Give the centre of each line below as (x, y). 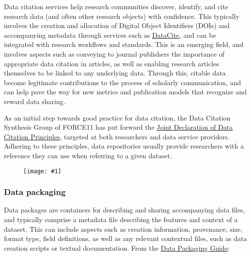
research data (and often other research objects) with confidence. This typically (122, 16)
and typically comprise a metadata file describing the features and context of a (121, 219)
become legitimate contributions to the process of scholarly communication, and (123, 82)
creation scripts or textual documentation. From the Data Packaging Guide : (117, 248)
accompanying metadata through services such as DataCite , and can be (110, 35)
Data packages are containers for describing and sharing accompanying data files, (125, 210)
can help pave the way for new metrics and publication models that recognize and (125, 92)
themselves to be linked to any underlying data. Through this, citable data (115, 73)
